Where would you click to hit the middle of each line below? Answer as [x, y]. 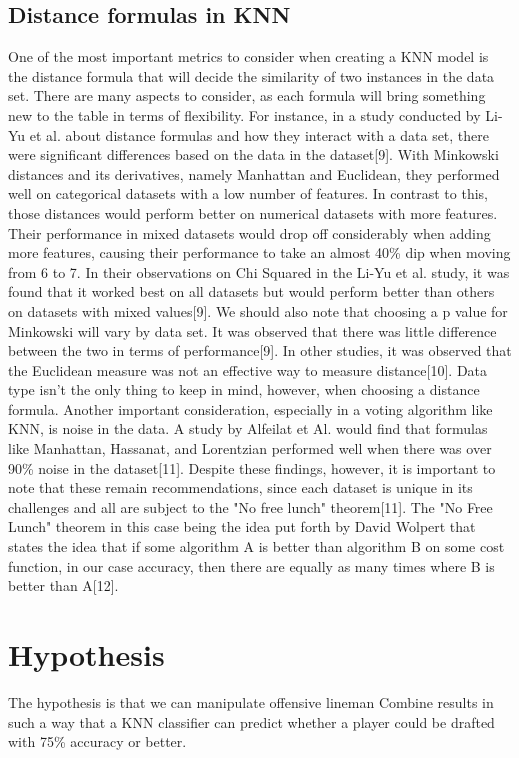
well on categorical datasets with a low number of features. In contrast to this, [248, 193]
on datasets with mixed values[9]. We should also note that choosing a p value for [258, 310]
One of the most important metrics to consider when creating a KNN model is [248, 56]
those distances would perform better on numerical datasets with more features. [253, 212]
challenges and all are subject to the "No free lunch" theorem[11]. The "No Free [250, 506]
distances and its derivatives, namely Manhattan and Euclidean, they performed [254, 173]
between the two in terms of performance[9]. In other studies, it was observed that [260, 350]
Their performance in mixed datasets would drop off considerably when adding [249, 232]
